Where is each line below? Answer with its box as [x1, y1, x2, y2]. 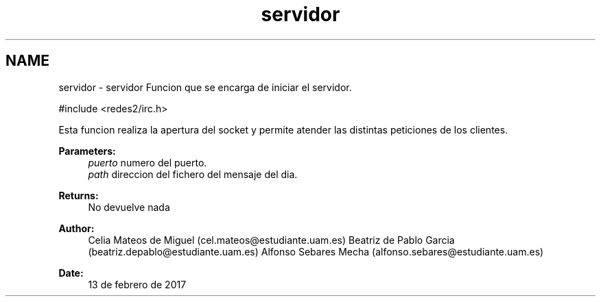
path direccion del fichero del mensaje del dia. [88, 168, 298, 180]
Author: [58, 222, 95, 234]
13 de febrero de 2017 [88, 278, 187, 290]
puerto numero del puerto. [88, 156, 207, 168]
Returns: [58, 189, 99, 201]
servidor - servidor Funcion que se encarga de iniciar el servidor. [58, 81, 352, 93]
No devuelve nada [88, 201, 170, 213]
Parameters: [58, 144, 116, 157]
